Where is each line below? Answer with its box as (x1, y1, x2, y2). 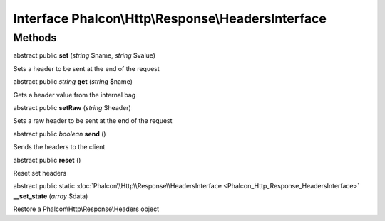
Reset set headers (13, 168, 67, 177)
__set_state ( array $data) (13, 192, 88, 200)
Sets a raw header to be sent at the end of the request (13, 117, 173, 125)
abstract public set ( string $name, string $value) (13, 51, 156, 60)
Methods (13, 31, 57, 44)
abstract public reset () (13, 156, 81, 164)
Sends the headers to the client (13, 143, 106, 151)
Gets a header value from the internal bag (13, 90, 136, 99)
